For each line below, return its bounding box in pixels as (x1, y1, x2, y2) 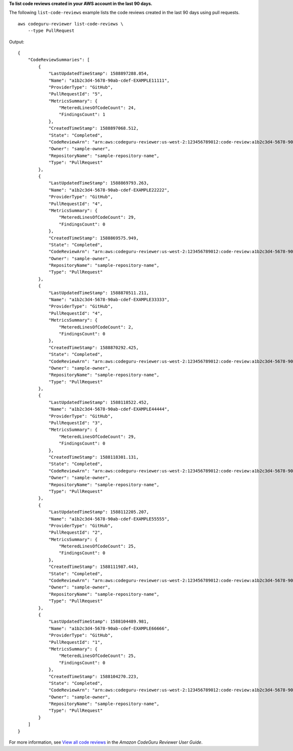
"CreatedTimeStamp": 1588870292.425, (48, 345, 139, 350)
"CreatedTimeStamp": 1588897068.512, (48, 125, 139, 131)
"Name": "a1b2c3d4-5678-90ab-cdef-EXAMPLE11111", (48, 77, 170, 83)
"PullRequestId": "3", (48, 420, 103, 426)
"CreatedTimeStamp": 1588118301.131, (48, 454, 139, 460)
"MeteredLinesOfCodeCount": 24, (59, 105, 136, 111)
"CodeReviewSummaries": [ (27, 57, 90, 63)
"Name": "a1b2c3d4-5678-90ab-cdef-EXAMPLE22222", (48, 187, 170, 193)
